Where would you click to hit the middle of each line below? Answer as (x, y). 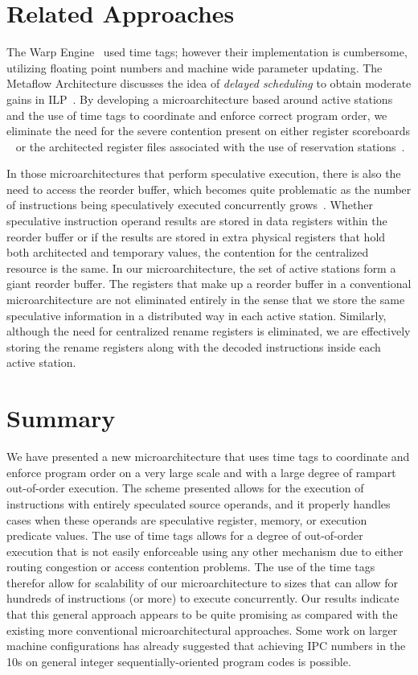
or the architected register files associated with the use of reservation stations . (210, 146)
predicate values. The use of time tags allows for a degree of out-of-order (185, 535)
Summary (61, 418)
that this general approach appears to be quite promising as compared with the (202, 614)
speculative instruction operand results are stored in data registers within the (197, 221)
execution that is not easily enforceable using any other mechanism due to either (205, 551)
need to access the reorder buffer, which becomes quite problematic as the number (209, 189)
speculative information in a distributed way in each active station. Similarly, (197, 315)
